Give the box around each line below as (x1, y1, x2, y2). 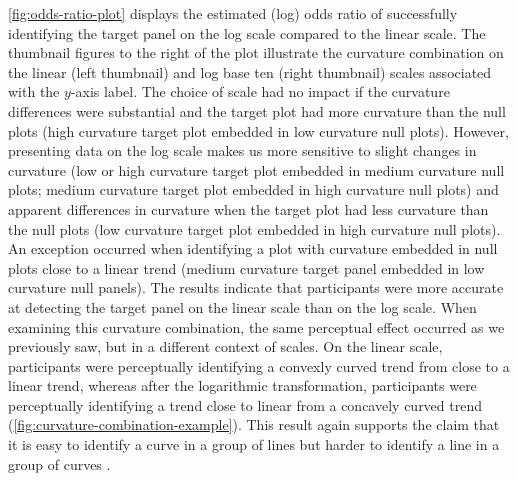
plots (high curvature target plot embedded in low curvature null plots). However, (8, 120, 509, 141)
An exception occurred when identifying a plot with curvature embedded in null (8, 238, 498, 259)
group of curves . (8, 453, 111, 474)
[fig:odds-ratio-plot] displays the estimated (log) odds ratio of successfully (8, 3, 458, 23)
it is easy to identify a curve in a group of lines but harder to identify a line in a (8, 434, 500, 455)
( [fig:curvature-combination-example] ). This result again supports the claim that (8, 414, 500, 435)
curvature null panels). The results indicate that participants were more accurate (8, 277, 504, 298)
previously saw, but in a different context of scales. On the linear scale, (8, 336, 443, 357)
